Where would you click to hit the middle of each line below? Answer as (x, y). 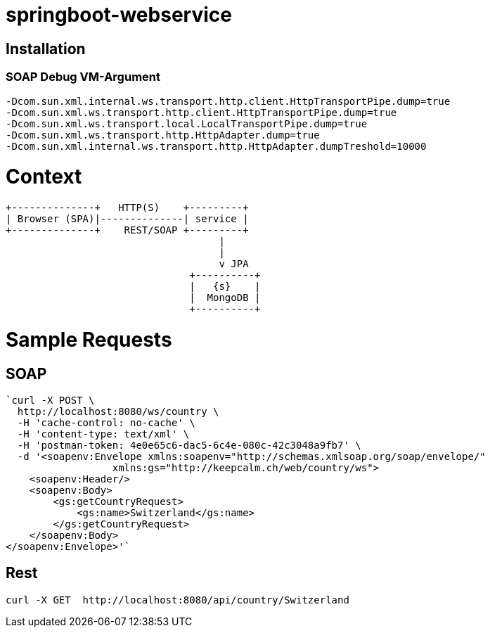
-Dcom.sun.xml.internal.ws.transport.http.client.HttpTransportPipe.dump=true (228, 101)
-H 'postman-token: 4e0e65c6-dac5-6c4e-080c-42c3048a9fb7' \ (189, 445)
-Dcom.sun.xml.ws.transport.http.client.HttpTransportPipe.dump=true (201, 112)
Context (44, 177)
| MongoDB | (225, 298)
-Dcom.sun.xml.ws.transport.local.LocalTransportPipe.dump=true (187, 123)
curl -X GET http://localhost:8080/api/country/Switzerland (178, 600)
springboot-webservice (119, 15)
